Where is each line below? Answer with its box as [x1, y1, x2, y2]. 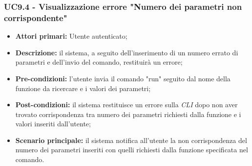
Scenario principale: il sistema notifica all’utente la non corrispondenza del [15, 135, 247, 145]
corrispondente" [4, 11, 67, 24]
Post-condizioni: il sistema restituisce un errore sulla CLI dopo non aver [15, 99, 238, 110]
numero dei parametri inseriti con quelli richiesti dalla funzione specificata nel [15, 144, 248, 155]
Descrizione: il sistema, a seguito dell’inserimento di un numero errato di [15, 47, 238, 57]
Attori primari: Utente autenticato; [15, 31, 127, 41]
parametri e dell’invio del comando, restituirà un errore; [15, 57, 183, 67]
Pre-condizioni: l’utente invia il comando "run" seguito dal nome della [15, 73, 231, 83]
